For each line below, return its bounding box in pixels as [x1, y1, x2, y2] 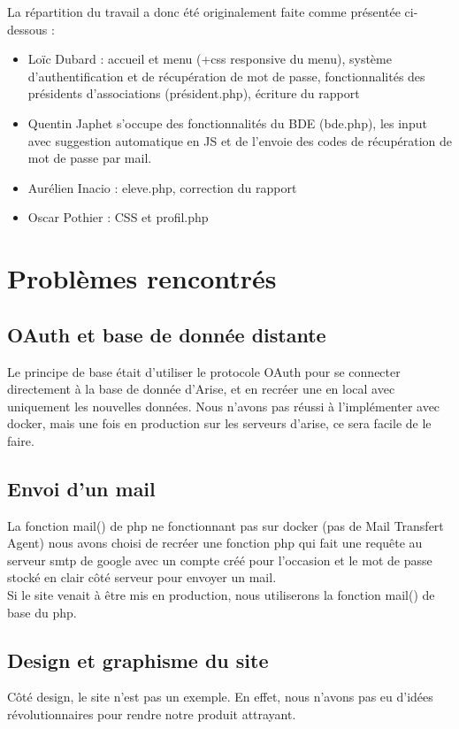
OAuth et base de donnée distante [7, 320, 326, 348]
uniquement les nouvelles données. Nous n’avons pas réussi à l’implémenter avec [7, 396, 440, 415]
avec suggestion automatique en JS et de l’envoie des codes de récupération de [27, 131, 453, 150]
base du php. [7, 602, 77, 621]
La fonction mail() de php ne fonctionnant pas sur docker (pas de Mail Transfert [7, 516, 444, 534]
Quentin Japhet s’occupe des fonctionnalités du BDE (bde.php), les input [27, 113, 427, 132]
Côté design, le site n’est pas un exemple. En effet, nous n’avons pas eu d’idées [7, 687, 433, 706]
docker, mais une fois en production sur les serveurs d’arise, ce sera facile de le [7, 414, 432, 433]
